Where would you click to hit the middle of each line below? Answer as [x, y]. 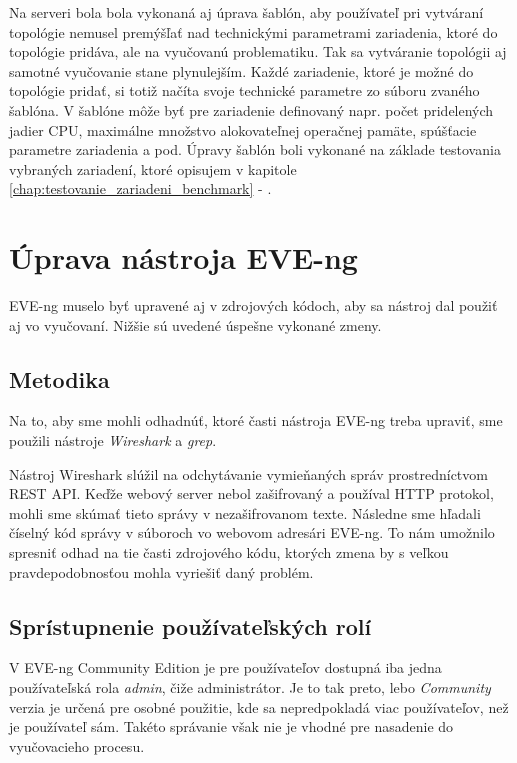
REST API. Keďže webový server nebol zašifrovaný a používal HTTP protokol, [251, 493]
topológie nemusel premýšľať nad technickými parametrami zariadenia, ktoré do [253, 31]
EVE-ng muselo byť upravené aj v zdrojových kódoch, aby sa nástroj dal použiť [253, 305]
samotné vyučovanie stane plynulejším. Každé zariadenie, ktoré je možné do [241, 70]
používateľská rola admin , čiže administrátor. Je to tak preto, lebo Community [250, 687]
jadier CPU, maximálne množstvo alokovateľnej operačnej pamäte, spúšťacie [243, 129]
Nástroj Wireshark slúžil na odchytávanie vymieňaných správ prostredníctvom [248, 473]
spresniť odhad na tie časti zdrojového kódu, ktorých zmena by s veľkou [229, 552]
